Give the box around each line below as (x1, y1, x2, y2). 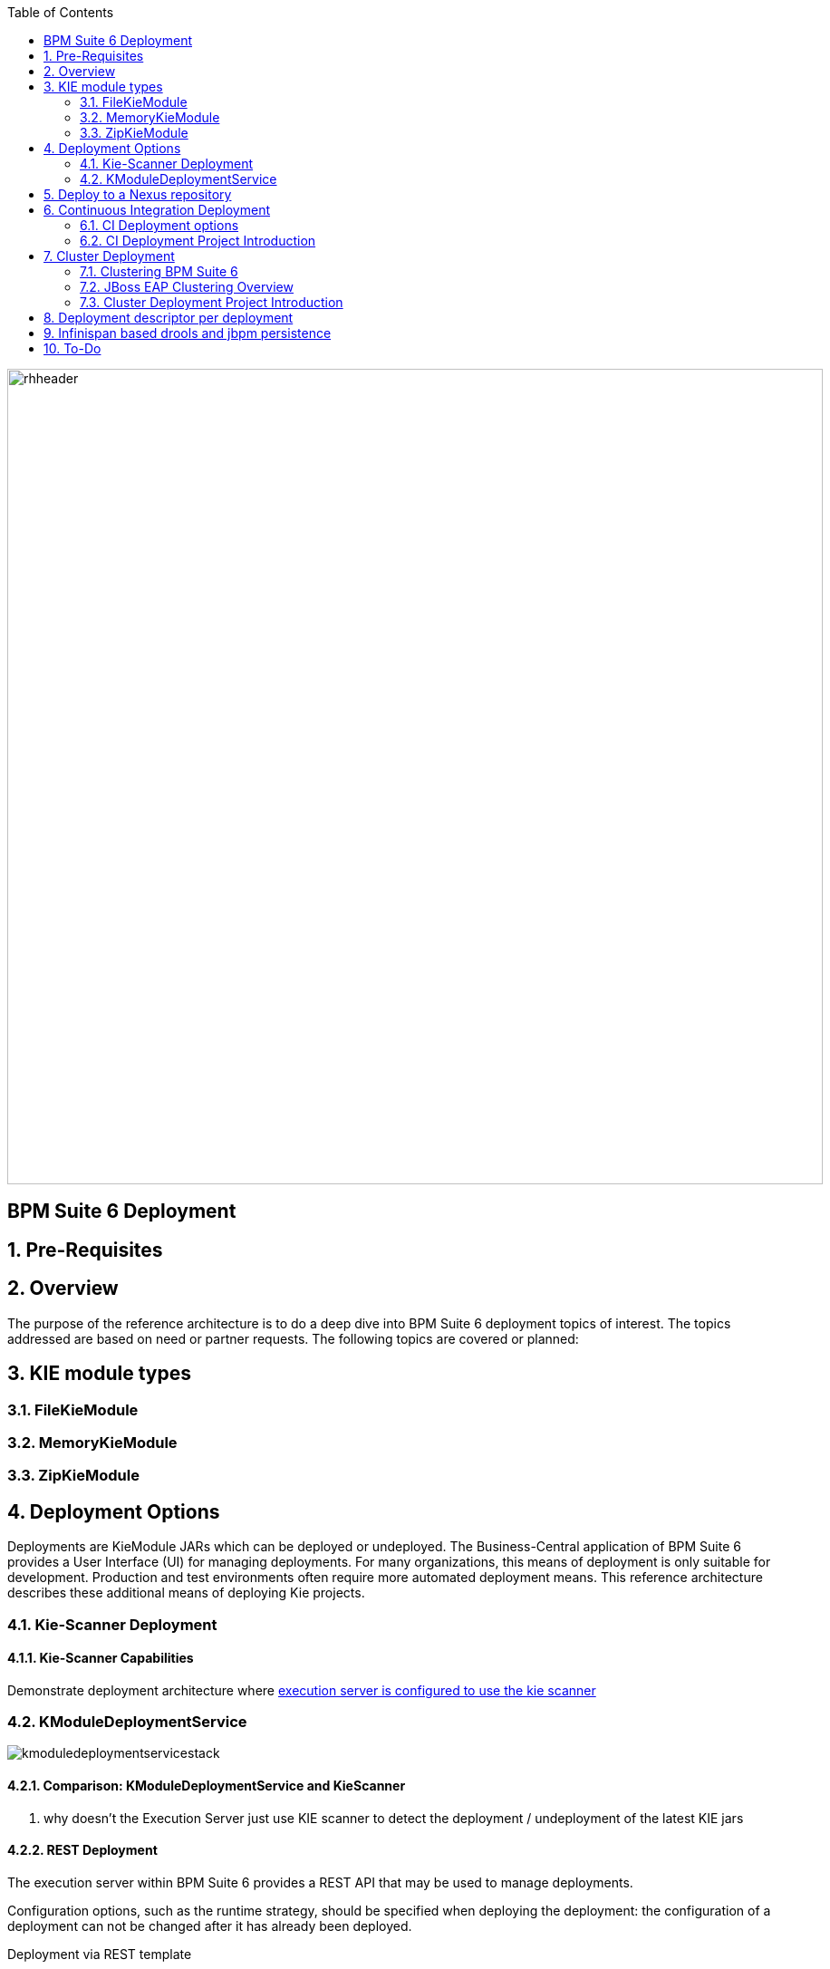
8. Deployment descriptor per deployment (43, 310, 294, 325)
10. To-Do (43, 341, 101, 356)
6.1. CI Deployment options (80, 217, 239, 233)
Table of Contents (7, 5, 114, 20)
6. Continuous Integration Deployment (43, 202, 271, 217)
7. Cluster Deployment (43, 248, 175, 264)
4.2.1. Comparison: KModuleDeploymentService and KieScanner (7, 1778, 406, 1794)
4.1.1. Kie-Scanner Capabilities (7, 1650, 194, 1666)
